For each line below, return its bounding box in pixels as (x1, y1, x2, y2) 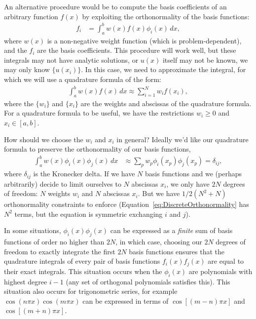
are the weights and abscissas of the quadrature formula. (80, 98, 252, 108)
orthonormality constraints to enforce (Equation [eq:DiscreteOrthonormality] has (4, 199, 249, 209)
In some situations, (4, 225, 61, 236)
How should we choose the (4, 134, 83, 144)
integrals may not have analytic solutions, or (4, 54, 139, 65)
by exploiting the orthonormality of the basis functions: (82, 11, 250, 21)
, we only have (166, 178, 210, 189)
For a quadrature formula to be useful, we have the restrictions (4, 108, 194, 118)
